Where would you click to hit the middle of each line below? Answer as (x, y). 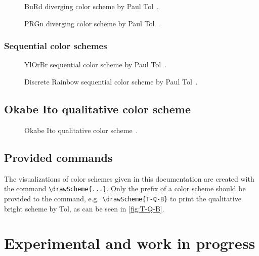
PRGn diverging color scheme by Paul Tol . (92, 23)
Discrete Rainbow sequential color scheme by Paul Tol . (111, 81)
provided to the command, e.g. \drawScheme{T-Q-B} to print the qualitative (123, 198)
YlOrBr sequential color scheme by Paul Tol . (96, 65)
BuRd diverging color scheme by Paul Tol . (92, 6)
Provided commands (58, 157)
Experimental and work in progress (130, 243)
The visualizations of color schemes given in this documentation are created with (129, 178)
